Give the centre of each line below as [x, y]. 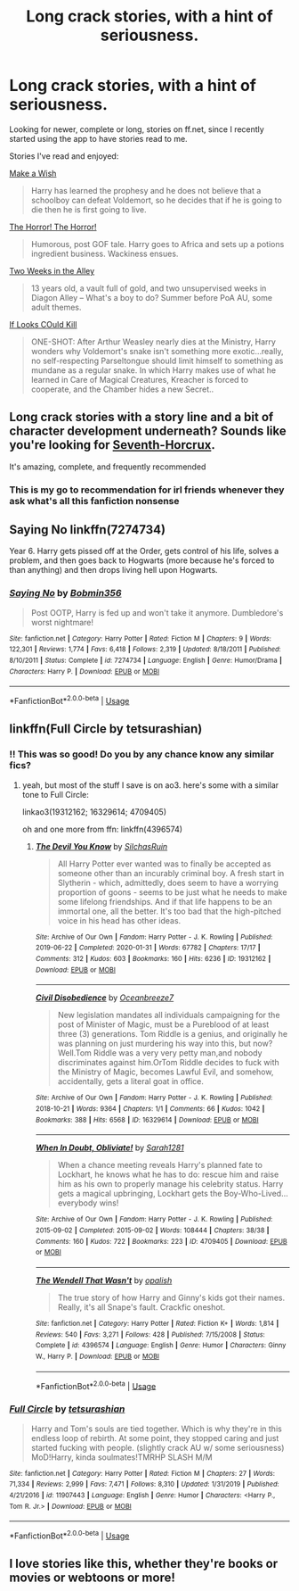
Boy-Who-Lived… [256, 1194]
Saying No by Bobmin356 [65, 593]
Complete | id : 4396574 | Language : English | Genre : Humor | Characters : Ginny [161, 1346]
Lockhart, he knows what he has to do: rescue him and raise [168, 1174]
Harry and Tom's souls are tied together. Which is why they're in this [156, 1429]
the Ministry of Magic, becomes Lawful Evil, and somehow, [166, 1072]
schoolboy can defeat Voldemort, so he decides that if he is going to [156, 200]
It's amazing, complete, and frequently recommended [108, 467]
